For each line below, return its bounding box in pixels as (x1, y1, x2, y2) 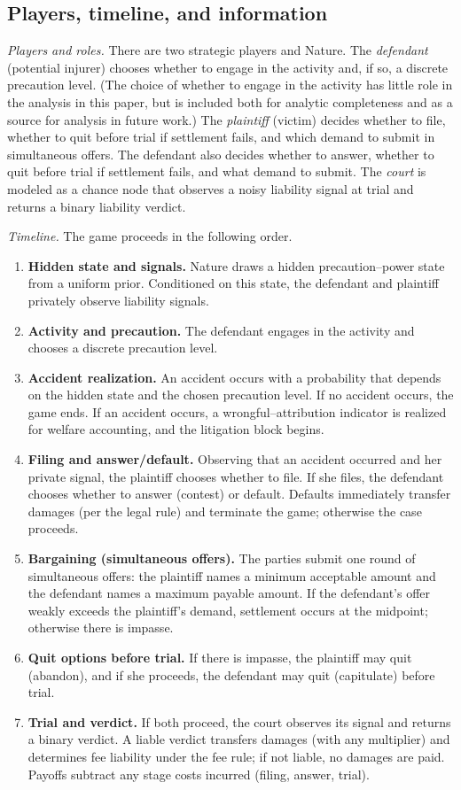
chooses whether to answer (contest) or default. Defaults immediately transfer (27, 484, 451, 503)
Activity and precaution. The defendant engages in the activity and (27, 321, 415, 339)
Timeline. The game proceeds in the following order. (7, 227, 293, 245)
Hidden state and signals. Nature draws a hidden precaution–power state (27, 256, 445, 275)
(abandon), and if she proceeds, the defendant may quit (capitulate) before (27, 665, 435, 684)
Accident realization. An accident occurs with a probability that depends (27, 368, 441, 386)
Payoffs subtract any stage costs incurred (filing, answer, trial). (27, 764, 370, 783)
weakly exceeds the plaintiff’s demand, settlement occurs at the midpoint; (27, 600, 428, 619)
